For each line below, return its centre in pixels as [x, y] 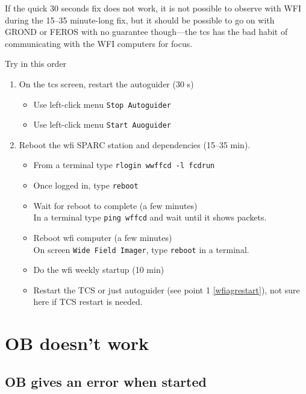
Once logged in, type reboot [86, 185]
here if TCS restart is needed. [88, 302]
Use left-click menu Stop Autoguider [102, 104]
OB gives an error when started [106, 381]
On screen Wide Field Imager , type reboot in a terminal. [141, 249]
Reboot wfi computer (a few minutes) [103, 238]
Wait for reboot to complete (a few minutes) [115, 205]
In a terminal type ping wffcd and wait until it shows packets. [150, 217]
